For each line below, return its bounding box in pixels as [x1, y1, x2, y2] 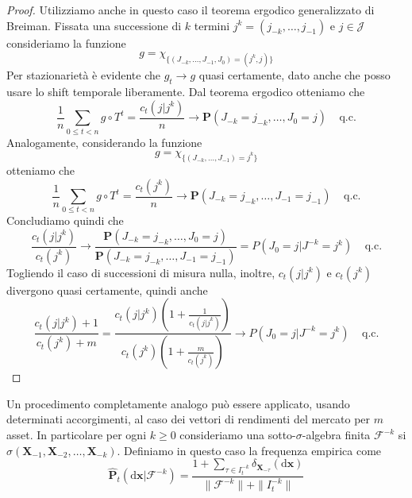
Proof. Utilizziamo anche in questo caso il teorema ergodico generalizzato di [6, 2, 375, 17]
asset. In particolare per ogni [6, 427, 147, 443]
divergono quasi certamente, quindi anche [6, 281, 208, 298]
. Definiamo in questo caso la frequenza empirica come [117, 442, 382, 458]
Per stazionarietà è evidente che [6, 67, 160, 83]
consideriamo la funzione [6, 34, 126, 51]
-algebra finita [302, 427, 371, 443]
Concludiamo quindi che [6, 212, 124, 229]
